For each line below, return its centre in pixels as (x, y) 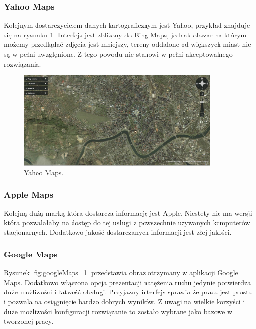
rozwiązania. (23, 63)
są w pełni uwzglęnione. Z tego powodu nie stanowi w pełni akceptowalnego (118, 54)
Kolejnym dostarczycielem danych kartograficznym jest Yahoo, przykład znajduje (127, 25)
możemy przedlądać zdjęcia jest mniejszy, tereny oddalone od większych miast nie (128, 44)
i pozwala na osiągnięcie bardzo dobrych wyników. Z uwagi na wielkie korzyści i (125, 302)
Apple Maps (29, 194)
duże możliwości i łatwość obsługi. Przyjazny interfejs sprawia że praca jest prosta (128, 292)
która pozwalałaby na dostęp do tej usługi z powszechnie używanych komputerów (127, 222)
